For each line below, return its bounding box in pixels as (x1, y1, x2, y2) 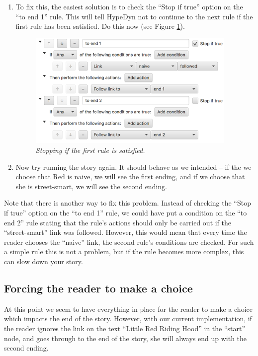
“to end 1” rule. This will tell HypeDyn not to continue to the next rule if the (15, 11, 253, 21)
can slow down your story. (4, 256, 83, 266)
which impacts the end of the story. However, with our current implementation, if (4, 313, 252, 324)
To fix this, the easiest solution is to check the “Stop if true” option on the (15, 1, 243, 11)
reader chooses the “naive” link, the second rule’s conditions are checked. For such (4, 236, 254, 247)
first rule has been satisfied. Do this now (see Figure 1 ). (15, 21, 185, 31)
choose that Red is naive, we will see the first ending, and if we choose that (15, 171, 245, 182)
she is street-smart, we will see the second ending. (15, 181, 167, 191)
